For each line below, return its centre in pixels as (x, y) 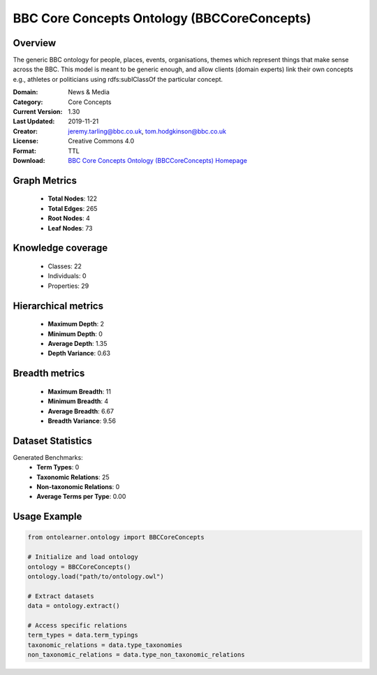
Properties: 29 (68, 286)
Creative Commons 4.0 (101, 141)
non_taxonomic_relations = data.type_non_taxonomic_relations (136, 655)
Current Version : (38, 112)
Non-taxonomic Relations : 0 (78, 486)
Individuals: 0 (67, 276)
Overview (35, 43)
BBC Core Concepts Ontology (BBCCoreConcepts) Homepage (158, 160)
